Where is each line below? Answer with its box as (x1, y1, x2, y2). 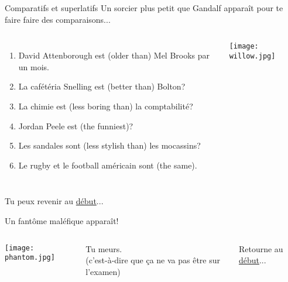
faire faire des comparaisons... (5, 13, 111, 25)
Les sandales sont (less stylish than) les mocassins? (18, 139, 201, 152)
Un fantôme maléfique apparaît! (5, 214, 119, 226)
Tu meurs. (85, 242, 122, 255)
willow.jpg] (229, 51, 276, 60)
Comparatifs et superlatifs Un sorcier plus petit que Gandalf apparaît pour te (5, 2, 283, 13)
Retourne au (238, 242, 283, 255)
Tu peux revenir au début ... (5, 195, 104, 207)
